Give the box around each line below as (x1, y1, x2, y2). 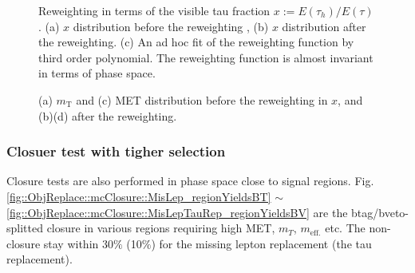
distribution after (282, 18, 366, 34)
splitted (6, 220, 43, 236)
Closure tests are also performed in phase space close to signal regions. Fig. (6, 172, 374, 189)
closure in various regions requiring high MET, (46, 220, 275, 236)
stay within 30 (43, 235, 113, 251)
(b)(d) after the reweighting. (38, 107, 177, 124)
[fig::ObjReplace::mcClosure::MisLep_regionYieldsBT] (6, 188, 271, 204)
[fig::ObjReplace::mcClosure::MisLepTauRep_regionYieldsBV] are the (6, 204, 348, 220)
